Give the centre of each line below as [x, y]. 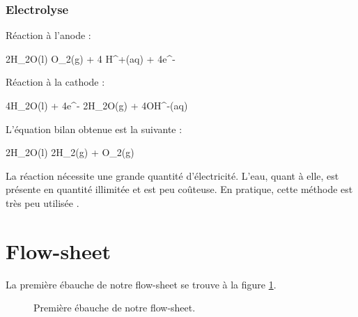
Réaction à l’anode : [48, 35]
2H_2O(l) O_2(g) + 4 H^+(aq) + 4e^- [91, 58]
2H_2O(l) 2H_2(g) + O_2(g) [70, 152]
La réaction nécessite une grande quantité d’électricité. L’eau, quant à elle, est [172, 175]
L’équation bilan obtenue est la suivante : [94, 129]
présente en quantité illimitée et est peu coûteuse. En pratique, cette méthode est [179, 189]
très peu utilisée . [42, 202]
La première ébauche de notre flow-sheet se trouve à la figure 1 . [141, 284]
